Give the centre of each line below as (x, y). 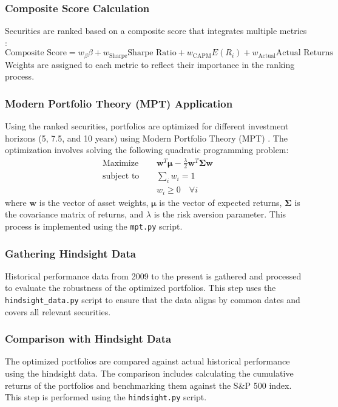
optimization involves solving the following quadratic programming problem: (147, 150)
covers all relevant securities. (58, 311)
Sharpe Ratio (152, 53)
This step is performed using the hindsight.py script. (106, 397)
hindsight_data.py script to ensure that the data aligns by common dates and (153, 299)
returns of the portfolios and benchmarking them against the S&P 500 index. (148, 385)
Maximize (120, 163)
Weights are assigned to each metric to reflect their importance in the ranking (150, 64)
